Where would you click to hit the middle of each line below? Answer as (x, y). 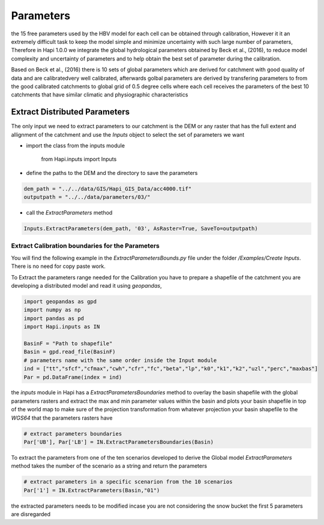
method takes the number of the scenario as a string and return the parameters (109, 466)
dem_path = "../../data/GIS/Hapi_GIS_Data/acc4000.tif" (108, 188)
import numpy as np (52, 310)
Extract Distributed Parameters (70, 112)
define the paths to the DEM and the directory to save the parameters (112, 173)
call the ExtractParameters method (69, 213)
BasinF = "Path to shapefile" (68, 343)
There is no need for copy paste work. (58, 266)
